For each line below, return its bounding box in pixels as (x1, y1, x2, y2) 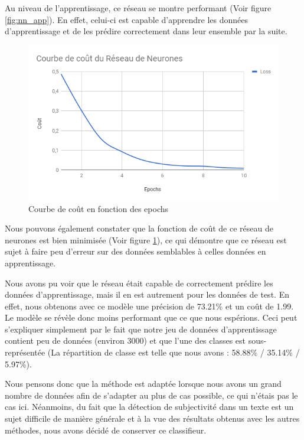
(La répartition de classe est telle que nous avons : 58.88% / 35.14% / (47, 346, 300, 358)
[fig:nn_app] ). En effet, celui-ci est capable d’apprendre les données (5, 13, 248, 25)
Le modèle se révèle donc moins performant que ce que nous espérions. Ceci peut (5, 311, 298, 324)
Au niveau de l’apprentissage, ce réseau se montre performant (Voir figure (5, 2, 272, 14)
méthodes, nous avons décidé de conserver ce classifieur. (5, 423, 207, 436)
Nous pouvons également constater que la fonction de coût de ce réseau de (5, 222, 273, 234)
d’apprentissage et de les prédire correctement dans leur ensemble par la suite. (5, 25, 287, 37)
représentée (5, 346, 45, 358)
